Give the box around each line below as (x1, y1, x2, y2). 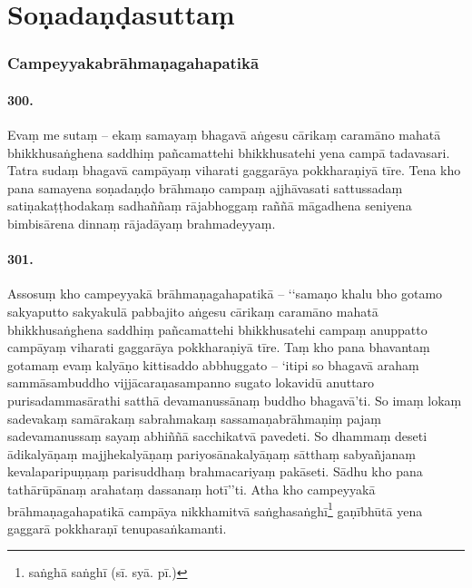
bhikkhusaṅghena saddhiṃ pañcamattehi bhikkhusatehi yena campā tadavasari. (7, 142, 450, 162)
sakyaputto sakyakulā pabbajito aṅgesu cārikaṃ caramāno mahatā (7, 301, 379, 320)
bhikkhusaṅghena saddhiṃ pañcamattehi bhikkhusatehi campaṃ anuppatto (7, 319, 428, 338)
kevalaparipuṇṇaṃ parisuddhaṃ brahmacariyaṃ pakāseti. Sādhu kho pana (7, 462, 423, 481)
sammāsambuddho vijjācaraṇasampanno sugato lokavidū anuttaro (7, 373, 375, 392)
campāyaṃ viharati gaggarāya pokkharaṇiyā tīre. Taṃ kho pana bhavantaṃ (7, 338, 430, 357)
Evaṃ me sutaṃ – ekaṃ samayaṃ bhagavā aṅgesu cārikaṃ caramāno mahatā (7, 125, 441, 144)
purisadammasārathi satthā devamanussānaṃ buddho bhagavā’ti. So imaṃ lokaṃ (7, 390, 462, 409)
